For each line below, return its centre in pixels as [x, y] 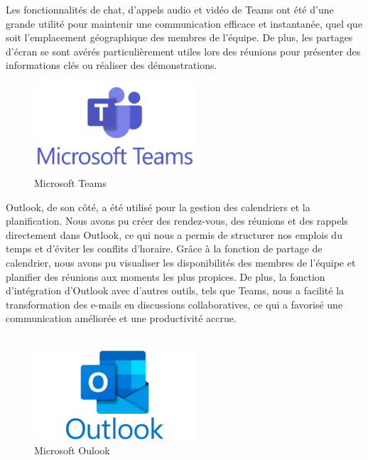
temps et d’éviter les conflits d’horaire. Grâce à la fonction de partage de [164, 248]
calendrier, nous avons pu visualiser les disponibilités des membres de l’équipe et [181, 263]
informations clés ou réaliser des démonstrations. [112, 65]
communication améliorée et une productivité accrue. [121, 318]
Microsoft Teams [70, 183]
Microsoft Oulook [72, 450]
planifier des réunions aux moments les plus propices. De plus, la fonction [166, 276]
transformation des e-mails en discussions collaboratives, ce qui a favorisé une [174, 304]
